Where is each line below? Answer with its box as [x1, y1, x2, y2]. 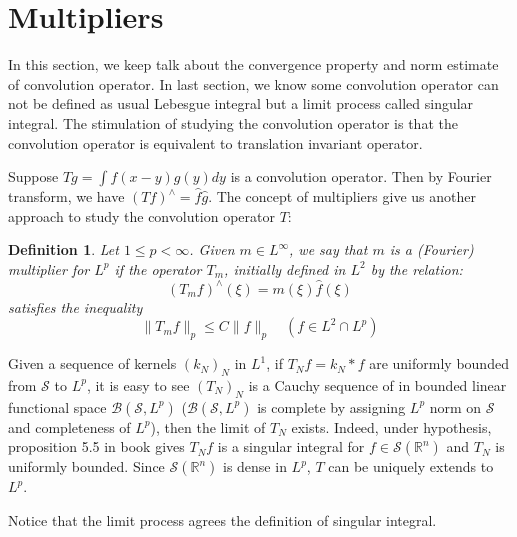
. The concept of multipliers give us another [208, 186, 476, 207]
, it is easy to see [86, 374, 190, 395]
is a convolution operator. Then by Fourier [230, 166, 492, 187]
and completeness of [8, 416, 131, 437]
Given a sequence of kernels [8, 353, 177, 374]
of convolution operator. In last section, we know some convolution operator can [8, 73, 499, 94]
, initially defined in [224, 258, 346, 279]
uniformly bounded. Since [8, 456, 165, 477]
